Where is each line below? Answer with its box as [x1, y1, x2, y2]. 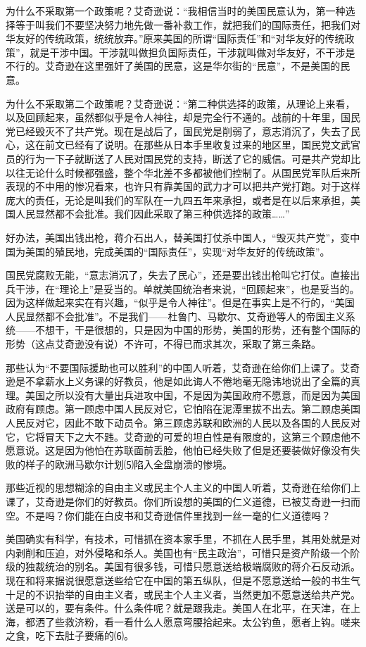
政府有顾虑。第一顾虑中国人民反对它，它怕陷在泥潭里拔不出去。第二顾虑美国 [6, 401, 360, 416]
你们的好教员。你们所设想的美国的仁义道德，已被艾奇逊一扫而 [74, 494, 360, 508]
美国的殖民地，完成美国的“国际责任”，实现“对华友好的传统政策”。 [25, 244, 330, 258]
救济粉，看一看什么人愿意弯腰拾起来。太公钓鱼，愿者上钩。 [64, 614, 341, 629]
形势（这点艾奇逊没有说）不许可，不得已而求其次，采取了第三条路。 [6, 337, 321, 351]
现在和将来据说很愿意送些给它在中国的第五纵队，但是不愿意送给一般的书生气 [6, 572, 360, 587]
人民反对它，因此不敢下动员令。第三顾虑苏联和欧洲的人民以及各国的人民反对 [6, 415, 360, 430]
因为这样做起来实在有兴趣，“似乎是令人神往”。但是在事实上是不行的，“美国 [6, 295, 355, 310]
